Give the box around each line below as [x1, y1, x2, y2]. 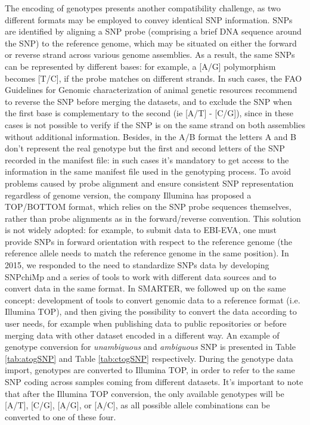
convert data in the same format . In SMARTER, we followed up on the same [5, 282, 286, 294]
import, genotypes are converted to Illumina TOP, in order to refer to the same [5, 364, 295, 376]
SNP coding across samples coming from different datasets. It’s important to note [5, 376, 303, 387]
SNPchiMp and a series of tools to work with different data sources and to [5, 270, 277, 283]
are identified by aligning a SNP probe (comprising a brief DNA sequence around [5, 25, 302, 38]
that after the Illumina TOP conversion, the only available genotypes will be [5, 387, 284, 399]
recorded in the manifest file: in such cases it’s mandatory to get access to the [5, 153, 289, 166]
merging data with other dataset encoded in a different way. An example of [5, 328, 280, 341]
